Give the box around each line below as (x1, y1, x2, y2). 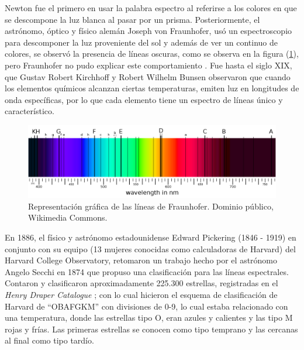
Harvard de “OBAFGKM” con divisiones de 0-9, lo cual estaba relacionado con (5, 300, 288, 312)
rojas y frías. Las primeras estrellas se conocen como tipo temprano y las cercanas (5, 322, 298, 335)
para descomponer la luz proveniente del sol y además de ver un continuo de (5, 36, 278, 48)
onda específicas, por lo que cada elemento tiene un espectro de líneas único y (5, 93, 283, 105)
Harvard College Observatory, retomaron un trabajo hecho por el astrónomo (5, 254, 278, 266)
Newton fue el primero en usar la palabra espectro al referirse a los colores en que (5, 2, 297, 13)
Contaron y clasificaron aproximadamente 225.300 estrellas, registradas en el (5, 277, 278, 289)
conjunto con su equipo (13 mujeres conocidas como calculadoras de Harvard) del (5, 242, 296, 255)
